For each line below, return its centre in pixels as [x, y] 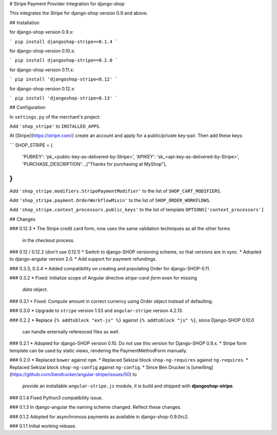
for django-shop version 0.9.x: [42, 32]
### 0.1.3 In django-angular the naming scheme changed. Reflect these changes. [95, 407]
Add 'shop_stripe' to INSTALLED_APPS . [55, 126]
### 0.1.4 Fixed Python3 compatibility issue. [56, 398]
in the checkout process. [48, 240]
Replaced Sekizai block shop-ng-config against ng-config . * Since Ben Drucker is [100, 367]
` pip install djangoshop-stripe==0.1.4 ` [64, 42]
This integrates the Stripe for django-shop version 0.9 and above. [79, 13]
